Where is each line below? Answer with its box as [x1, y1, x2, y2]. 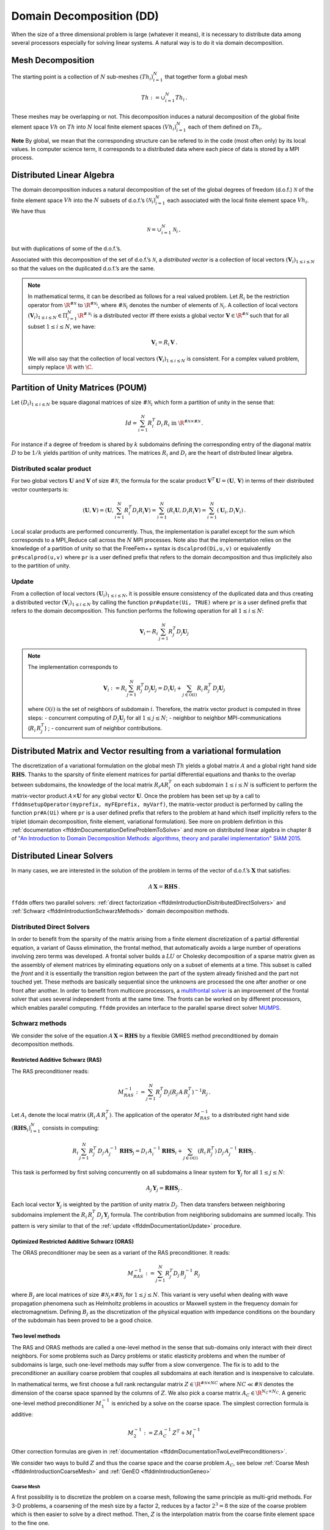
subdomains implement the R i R [11, 1211, 93, 1220]
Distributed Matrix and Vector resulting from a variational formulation [11, 746, 281, 756]
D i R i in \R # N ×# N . [156, 419, 204, 428]
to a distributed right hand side [211, 1111, 290, 1119]
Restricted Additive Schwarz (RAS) [11, 1056, 102, 1064]
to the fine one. [11, 1519, 50, 1526]
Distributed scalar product [11, 464, 92, 472]
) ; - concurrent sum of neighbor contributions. [44, 724, 163, 731]
